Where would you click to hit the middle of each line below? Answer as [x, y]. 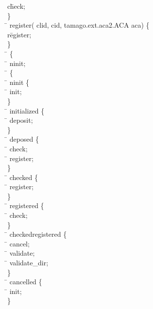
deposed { [24, 139]
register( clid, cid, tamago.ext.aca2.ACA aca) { [79, 25]
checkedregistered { [38, 234]
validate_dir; [29, 263]
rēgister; [19, 34]
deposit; [21, 120]
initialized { [27, 110]
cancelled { [26, 282]
